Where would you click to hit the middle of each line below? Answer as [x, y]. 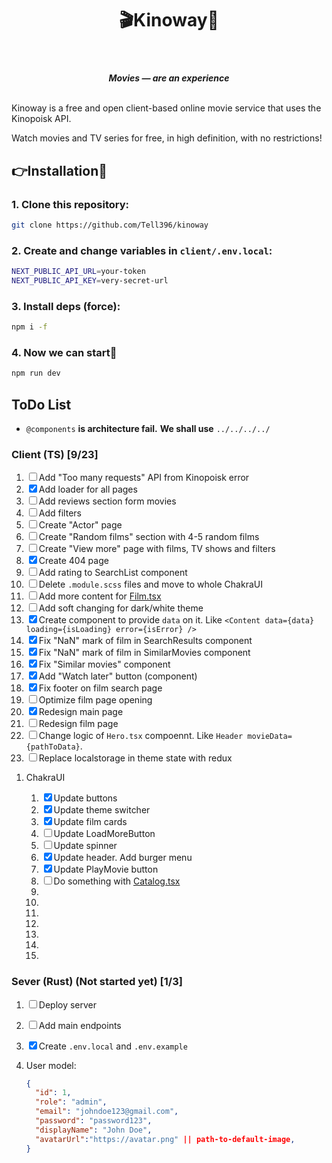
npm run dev [36, 373]
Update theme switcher [102, 810]
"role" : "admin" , [71, 1102]
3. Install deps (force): [66, 306]
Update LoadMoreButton [104, 834]
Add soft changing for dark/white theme [121, 608]
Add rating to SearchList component [113, 573]
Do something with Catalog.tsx [117, 881]
